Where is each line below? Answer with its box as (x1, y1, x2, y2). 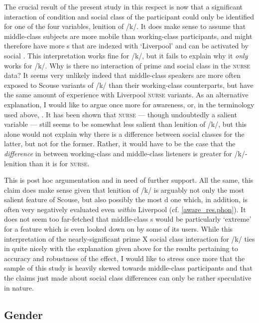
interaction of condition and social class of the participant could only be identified (4, 11, 255, 21)
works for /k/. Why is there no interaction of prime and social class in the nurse (4, 60, 251, 70)
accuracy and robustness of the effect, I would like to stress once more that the (4, 253, 245, 263)
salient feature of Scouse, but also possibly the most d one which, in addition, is (4, 194, 248, 205)
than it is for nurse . (29, 158, 90, 168)
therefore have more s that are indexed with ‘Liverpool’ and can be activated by (4, 40, 249, 51)
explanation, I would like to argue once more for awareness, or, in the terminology (4, 99, 255, 109)
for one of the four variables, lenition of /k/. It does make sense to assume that (4, 21, 246, 31)
